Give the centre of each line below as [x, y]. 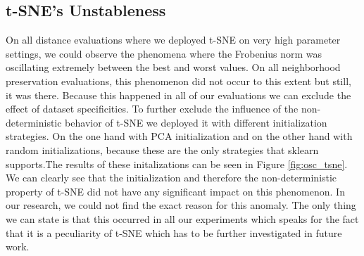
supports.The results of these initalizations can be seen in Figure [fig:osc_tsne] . [177, 164]
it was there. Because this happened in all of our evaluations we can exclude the [178, 95]
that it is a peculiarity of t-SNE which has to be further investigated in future [174, 232]
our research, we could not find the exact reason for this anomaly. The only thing [181, 205]
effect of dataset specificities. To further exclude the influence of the [152, 109]
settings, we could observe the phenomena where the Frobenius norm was [164, 53]
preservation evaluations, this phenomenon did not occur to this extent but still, [178, 81]
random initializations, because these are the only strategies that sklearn [162, 149]
